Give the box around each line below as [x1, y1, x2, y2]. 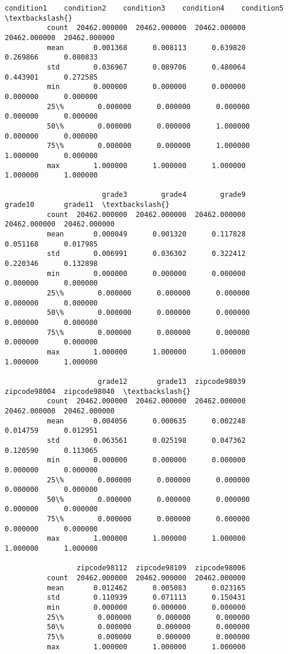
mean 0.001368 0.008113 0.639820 [47, 43, 246, 52]
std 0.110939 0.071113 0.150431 [47, 593, 246, 602]
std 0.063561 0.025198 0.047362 [47, 436, 246, 445]
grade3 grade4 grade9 [102, 190, 246, 199]
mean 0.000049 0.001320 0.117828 [47, 230, 246, 239]
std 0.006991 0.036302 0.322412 [47, 249, 246, 258]
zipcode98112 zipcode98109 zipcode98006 [76, 564, 246, 573]
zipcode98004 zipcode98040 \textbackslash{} [5, 387, 191, 396]
